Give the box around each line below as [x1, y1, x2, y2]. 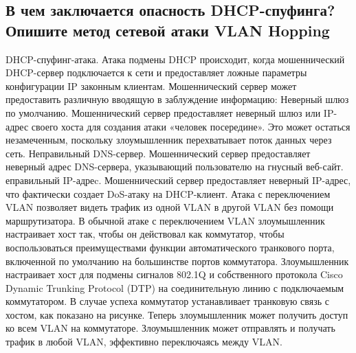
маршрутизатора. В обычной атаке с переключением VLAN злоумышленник [5, 213, 325, 227]
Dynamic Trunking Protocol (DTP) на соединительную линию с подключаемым [5, 280, 344, 295]
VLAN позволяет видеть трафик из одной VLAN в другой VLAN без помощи [5, 200, 334, 214]
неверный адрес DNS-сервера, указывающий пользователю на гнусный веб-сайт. [5, 159, 344, 174]
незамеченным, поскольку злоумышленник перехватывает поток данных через [5, 133, 332, 147]
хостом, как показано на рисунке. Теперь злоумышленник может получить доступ [5, 307, 348, 321]
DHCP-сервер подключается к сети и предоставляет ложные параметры [5, 65, 307, 80]
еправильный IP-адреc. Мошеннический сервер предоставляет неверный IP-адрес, [5, 172, 351, 187]
